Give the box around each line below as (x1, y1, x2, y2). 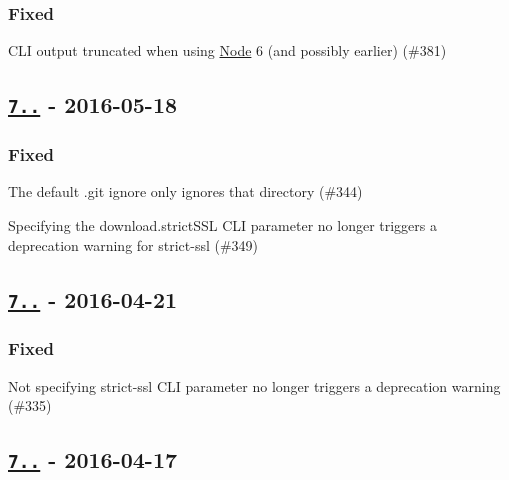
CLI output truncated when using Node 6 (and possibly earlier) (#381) (8, 40, 447, 61)
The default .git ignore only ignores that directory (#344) (8, 181, 363, 202)
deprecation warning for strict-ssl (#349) (8, 234, 259, 255)
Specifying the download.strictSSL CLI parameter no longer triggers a (8, 214, 437, 235)
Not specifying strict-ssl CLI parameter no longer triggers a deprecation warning (8, 375, 501, 396)
